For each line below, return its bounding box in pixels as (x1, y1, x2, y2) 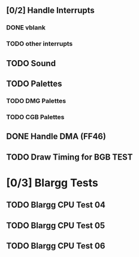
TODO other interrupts (6, 40, 73, 48)
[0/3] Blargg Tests (6, 176, 99, 190)
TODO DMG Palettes (6, 96, 67, 105)
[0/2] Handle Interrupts (6, 5, 95, 16)
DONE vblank (6, 23, 46, 32)
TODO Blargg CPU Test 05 (6, 220, 105, 231)
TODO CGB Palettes (6, 113, 65, 121)
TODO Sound (6, 58, 56, 69)
